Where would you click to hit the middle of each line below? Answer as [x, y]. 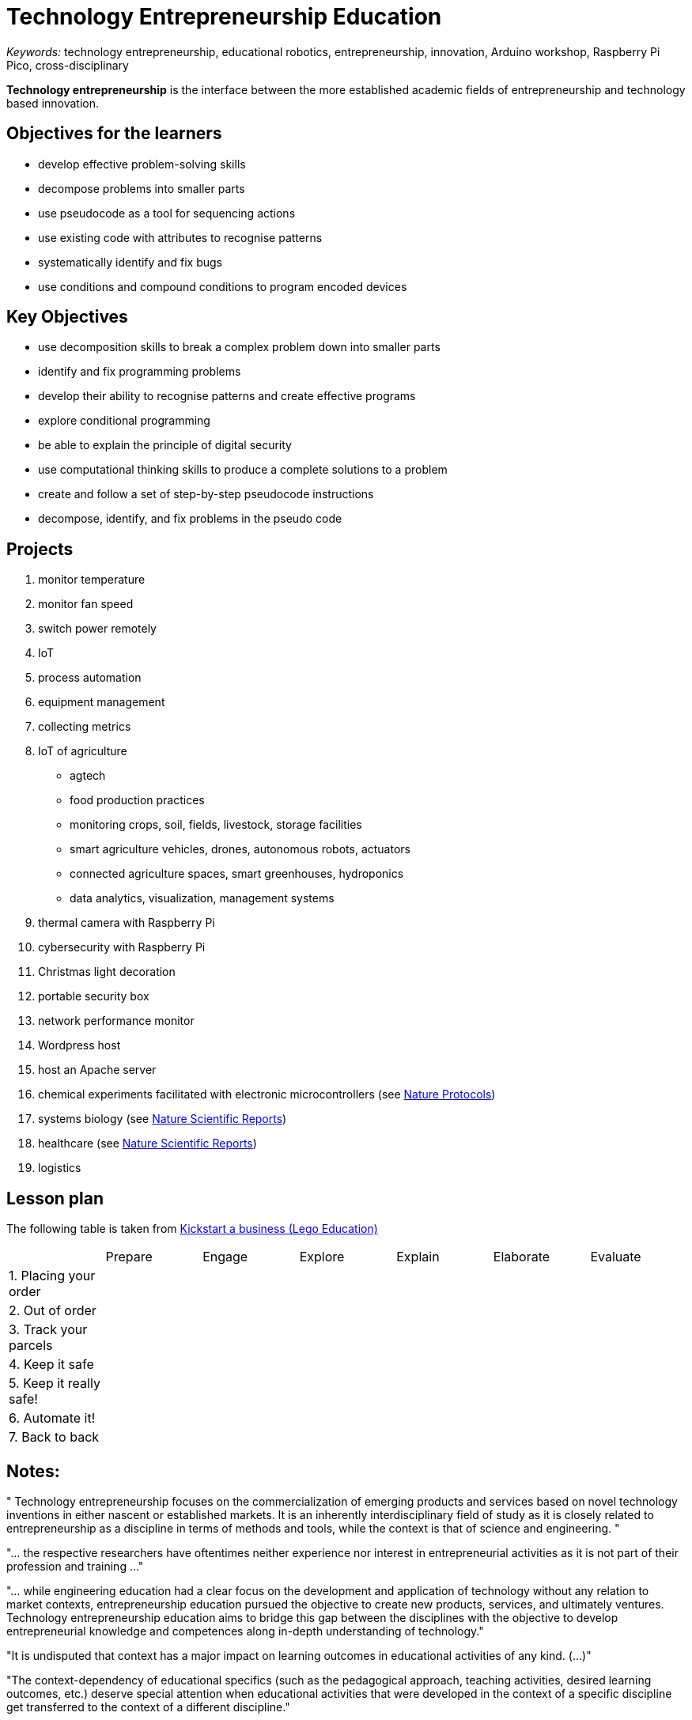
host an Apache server [97, 1070]
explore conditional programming [124, 421]
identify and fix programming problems [140, 372]
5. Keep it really [55, 1384]
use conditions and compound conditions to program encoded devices [223, 286]
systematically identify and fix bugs [130, 262]
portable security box [94, 996]
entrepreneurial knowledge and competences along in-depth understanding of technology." [245, 1631]
